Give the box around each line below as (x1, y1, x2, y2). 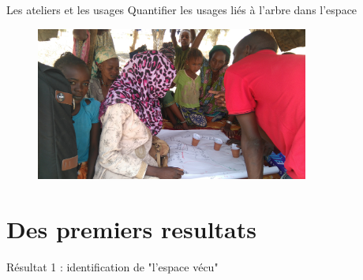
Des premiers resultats (6, 212, 256, 245)
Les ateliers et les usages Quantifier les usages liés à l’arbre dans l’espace (6, 2, 357, 17)
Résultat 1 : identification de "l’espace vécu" (6, 258, 219, 274)
